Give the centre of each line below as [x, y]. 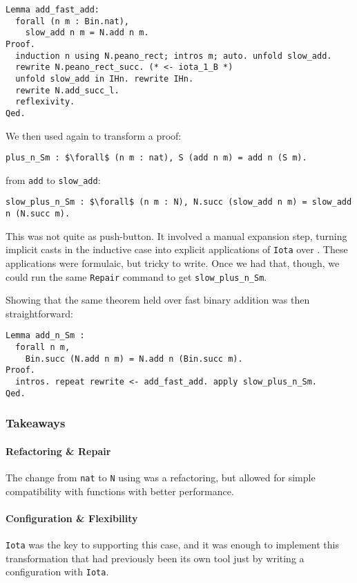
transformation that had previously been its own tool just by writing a [155, 558]
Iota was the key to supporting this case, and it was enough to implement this [172, 545]
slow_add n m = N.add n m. [87, 33]
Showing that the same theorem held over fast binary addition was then [158, 300]
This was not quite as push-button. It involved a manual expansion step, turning [176, 235]
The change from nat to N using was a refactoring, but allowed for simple [161, 478]
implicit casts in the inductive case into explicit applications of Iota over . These [177, 249]
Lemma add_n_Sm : [45, 336]
